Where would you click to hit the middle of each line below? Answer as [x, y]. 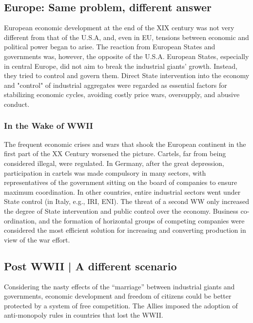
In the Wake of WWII [49, 126]
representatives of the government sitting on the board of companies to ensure [121, 182]
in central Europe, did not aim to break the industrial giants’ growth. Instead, [121, 66]
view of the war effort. [37, 239]
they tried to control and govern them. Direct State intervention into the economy [127, 75]
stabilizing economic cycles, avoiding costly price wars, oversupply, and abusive [122, 94]
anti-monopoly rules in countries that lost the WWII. [84, 315]
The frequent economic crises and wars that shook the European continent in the [125, 144]
